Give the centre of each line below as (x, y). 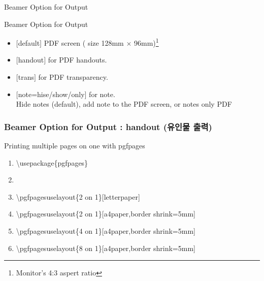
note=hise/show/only (51, 94)
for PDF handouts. (77, 60)
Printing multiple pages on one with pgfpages (75, 146)
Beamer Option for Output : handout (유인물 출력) (108, 126)
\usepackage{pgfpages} (52, 162)
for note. (102, 94)
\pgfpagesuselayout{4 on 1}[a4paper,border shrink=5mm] (106, 231)
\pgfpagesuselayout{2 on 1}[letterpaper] (78, 196)
